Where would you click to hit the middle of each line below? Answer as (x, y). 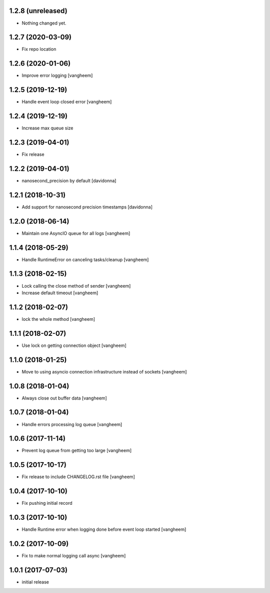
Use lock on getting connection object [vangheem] (74, 345)
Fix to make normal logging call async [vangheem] (74, 556)
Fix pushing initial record (47, 503)
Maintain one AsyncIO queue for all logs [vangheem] (76, 233)
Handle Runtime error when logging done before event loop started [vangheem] (104, 529)
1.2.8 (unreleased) (38, 11)
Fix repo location (39, 49)
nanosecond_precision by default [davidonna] (69, 180)
